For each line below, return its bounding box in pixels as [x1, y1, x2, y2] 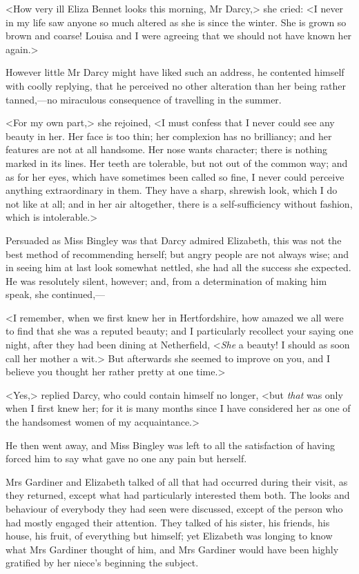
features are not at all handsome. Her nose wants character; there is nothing [6, 142, 328, 157]
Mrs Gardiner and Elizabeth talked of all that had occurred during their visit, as [6, 474, 348, 488]
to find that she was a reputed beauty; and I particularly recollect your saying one [6, 324, 353, 338]
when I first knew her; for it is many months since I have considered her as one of [6, 401, 351, 415]
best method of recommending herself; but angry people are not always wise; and [6, 246, 349, 261]
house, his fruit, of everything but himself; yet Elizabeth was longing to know [6, 528, 333, 543]
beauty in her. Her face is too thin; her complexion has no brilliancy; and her [6, 128, 332, 143]
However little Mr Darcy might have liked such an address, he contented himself [6, 65, 345, 79]
